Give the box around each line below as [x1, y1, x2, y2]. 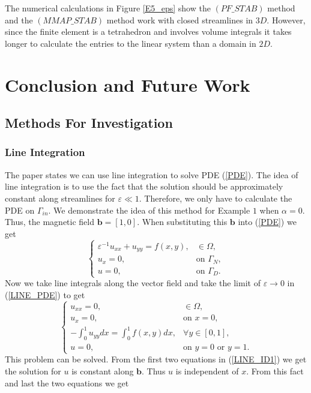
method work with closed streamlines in [106, 13, 253, 26]
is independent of [175, 364, 239, 377]
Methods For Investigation [5, 113, 173, 132]
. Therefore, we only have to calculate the [139, 191, 292, 204]
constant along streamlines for [5, 191, 115, 204]
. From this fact [246, 364, 304, 377]
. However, [267, 13, 306, 26]
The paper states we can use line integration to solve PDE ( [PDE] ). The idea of [5, 168, 298, 181]
